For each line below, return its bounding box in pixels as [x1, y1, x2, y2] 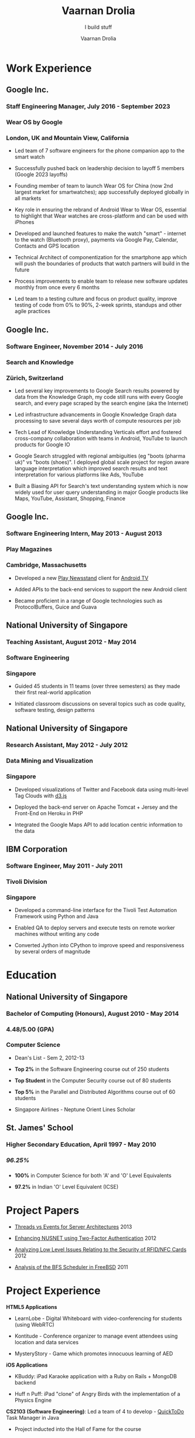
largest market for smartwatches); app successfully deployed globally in [14, 189, 189, 196]
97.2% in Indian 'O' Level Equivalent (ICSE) [14, 1183, 119, 1190]
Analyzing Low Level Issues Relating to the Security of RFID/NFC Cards [14, 1246, 187, 1253]
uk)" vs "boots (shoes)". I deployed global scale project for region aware [14, 459, 189, 466]
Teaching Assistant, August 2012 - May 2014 [6, 637, 136, 646]
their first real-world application [14, 689, 91, 696]
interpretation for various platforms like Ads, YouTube [14, 471, 143, 478]
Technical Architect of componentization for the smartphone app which [14, 254, 187, 261]
